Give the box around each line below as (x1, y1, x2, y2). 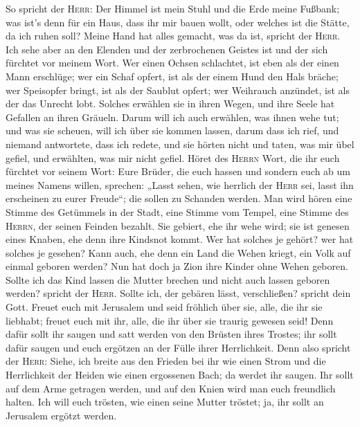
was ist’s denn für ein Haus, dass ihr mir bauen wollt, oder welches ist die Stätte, (6, 15, 350, 29)
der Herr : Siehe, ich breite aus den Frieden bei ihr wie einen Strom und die (6, 354, 326, 368)
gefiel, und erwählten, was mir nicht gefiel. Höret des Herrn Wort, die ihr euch (6, 150, 340, 165)
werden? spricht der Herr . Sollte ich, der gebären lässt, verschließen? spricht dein (6, 286, 351, 300)
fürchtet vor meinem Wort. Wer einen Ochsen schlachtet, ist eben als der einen (6, 55, 339, 70)
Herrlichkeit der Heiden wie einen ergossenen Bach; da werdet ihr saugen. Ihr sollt (6, 367, 354, 382)
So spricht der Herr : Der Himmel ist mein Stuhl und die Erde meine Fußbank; (6, 1, 340, 15)
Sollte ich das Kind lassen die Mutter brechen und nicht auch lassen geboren (6, 272, 330, 287)
